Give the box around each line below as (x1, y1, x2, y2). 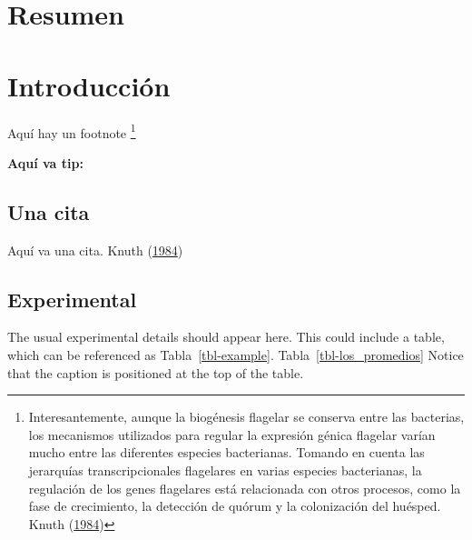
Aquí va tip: (7, 153, 84, 172)
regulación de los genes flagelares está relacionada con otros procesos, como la (28, 478, 461, 497)
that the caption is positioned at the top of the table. (7, 363, 304, 382)
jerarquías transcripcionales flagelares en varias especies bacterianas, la (28, 460, 422, 479)
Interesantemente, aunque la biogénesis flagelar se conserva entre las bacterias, (28, 407, 465, 426)
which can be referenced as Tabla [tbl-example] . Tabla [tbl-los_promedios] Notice (7, 345, 464, 364)
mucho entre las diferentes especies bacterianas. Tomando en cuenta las (28, 443, 425, 462)
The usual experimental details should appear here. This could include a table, (7, 327, 445, 346)
